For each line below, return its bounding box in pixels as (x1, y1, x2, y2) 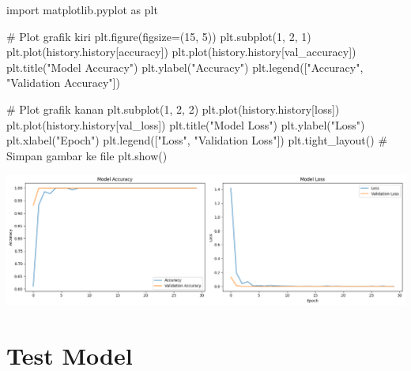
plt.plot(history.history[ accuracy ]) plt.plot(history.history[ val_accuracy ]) (6, 43, 356, 60)
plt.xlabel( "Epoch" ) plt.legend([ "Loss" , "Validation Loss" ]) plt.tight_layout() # (6, 132, 388, 148)
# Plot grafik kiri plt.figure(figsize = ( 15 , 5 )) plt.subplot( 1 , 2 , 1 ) (6, 28, 311, 44)
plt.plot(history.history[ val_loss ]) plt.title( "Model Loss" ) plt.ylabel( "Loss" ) (6, 116, 365, 133)
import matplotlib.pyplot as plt (6, 2, 158, 17)
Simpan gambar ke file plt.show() (6, 147, 168, 163)
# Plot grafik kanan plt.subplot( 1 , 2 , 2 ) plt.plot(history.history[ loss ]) (6, 100, 340, 117)
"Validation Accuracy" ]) (6, 74, 120, 91)
